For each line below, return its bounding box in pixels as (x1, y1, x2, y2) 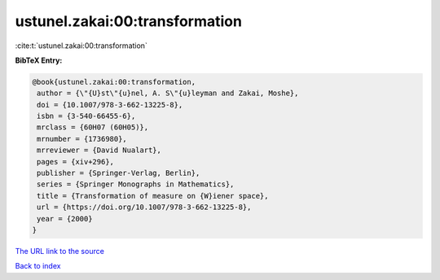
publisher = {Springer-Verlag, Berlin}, (37, 168, 200, 178)
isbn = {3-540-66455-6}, (37, 112, 136, 121)
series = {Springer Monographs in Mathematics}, (37, 180, 235, 189)
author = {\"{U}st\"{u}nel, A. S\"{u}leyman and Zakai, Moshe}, (37, 89, 299, 98)
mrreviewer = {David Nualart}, (37, 146, 162, 155)
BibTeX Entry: (15, 55, 63, 65)
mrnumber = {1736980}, (37, 134, 128, 143)
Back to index (15, 261, 61, 271)
